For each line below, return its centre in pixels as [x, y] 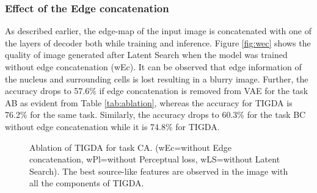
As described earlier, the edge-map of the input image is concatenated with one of [158, 31]
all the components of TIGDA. [87, 183]
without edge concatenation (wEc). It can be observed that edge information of [153, 67]
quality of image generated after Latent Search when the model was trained [146, 55]
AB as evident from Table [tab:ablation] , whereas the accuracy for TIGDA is [149, 102]
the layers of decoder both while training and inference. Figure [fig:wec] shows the [158, 42]
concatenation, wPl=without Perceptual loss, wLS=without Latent [155, 159]
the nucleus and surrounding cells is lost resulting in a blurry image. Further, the [157, 78]
